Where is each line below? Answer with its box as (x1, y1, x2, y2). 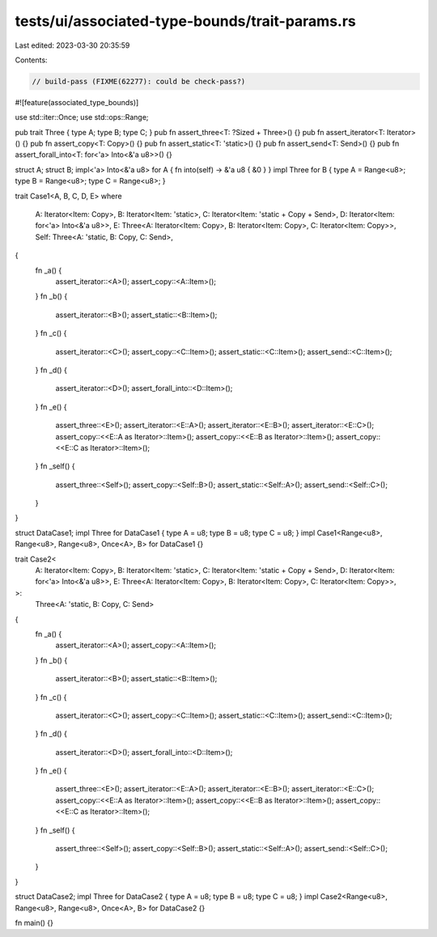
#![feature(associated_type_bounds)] (15, 97, 139, 107)
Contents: (15, 55, 48, 65)
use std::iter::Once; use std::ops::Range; (15, 112, 149, 122)
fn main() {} (15, 918, 54, 927)
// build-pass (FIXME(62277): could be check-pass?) (32, 77, 246, 86)
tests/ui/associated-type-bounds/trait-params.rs (15, 12, 356, 30)
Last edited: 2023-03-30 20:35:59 (15, 40, 130, 50)
